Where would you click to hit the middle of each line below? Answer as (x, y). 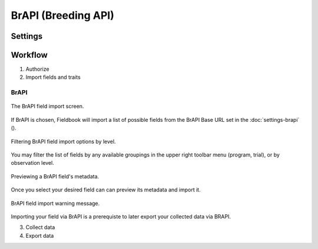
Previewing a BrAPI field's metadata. (55, 176)
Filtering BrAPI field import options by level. (63, 141)
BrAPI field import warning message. (55, 203)
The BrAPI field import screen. (47, 107)
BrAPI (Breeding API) (62, 15)
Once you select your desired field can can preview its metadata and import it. (106, 190)
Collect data (40, 227)
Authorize (37, 69)
